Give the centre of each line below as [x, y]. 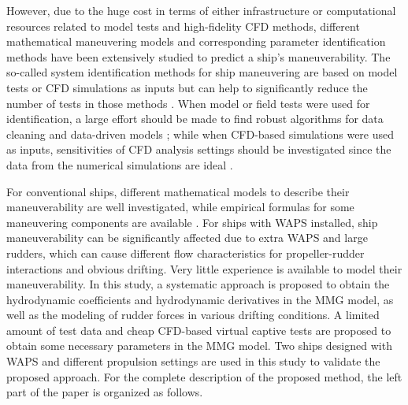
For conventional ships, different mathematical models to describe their [178, 191]
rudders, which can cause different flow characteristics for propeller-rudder [185, 253]
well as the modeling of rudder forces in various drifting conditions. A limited [193, 315]
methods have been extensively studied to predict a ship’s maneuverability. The [198, 56]
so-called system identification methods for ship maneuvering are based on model [202, 72]
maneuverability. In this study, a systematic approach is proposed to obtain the [198, 284]
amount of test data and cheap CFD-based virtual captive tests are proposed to [199, 330]
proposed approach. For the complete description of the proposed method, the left [204, 376]
